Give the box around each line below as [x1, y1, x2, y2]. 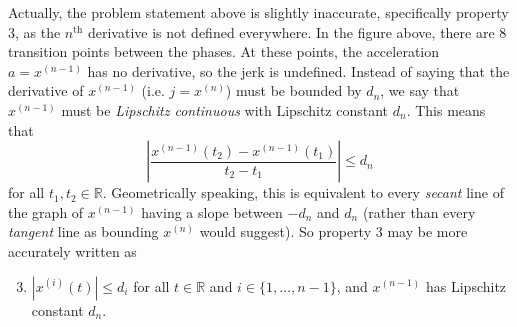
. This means [406, 99, 486, 120]
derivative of [8, 80, 84, 101]
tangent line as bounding [8, 221, 159, 242]
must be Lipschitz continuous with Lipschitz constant [61, 99, 389, 120]
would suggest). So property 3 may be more [199, 221, 468, 242]
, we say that [380, 80, 460, 101]
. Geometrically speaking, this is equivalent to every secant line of [102, 182, 504, 203]
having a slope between [141, 201, 283, 222]
